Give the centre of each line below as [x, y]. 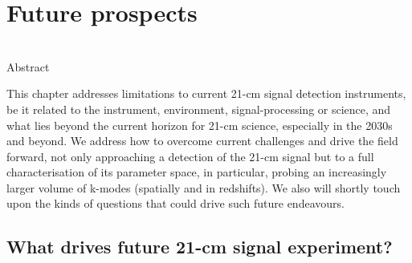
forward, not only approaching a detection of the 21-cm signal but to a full [190, 156]
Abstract [28, 66]
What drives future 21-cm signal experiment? [200, 247]
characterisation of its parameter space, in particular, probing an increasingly [197, 172]
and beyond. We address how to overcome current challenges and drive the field [202, 141]
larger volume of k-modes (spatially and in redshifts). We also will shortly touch [204, 187]
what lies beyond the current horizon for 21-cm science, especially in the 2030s [200, 125]
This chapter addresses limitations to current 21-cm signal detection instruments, [206, 93]
